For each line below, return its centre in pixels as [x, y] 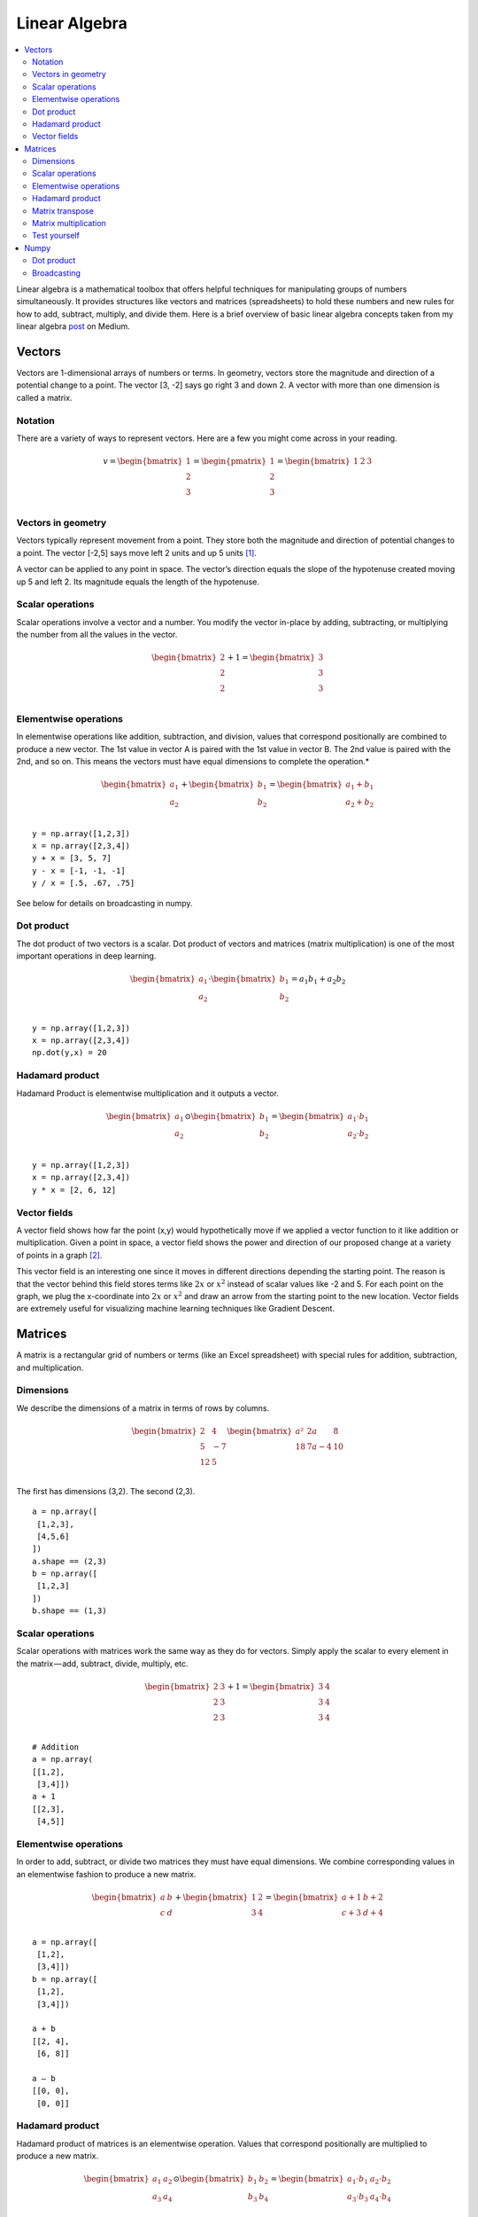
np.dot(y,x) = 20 [69, 1053]
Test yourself [56, 236]
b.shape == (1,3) [69, 1611]
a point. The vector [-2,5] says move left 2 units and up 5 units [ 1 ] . [136, 552]
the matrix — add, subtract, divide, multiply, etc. [103, 1664]
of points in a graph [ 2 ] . [59, 1255]
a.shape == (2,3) [69, 1561]
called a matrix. [44, 397]
